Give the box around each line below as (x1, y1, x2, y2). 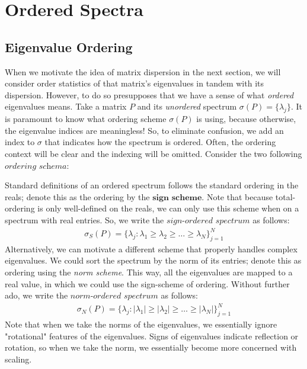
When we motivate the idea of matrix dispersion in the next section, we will (5, 65, 281, 78)
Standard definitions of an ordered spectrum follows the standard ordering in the (5, 179, 299, 191)
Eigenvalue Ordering (5, 37, 133, 56)
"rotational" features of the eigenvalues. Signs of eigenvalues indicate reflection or (5, 329, 299, 342)
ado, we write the (5, 289, 68, 301)
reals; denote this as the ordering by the (5, 190, 150, 203)
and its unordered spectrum (137, 100, 237, 113)
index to (5, 136, 35, 148)
